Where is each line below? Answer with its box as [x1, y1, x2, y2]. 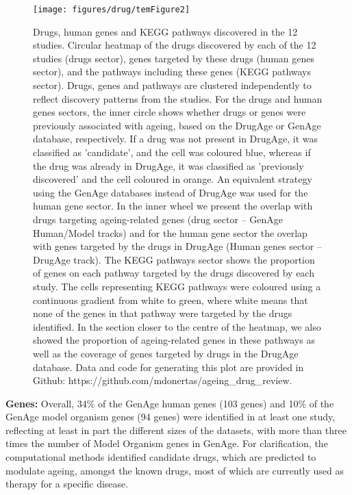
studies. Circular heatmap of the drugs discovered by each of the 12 [33, 38, 316, 52]
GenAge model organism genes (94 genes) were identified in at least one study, [5, 409, 336, 424]
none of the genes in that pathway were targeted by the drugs [33, 306, 292, 320]
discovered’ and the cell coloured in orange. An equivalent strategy [33, 172, 312, 186]
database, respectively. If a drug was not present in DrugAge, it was [33, 131, 318, 146]
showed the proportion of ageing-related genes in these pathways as [33, 333, 315, 347]
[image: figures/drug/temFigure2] [33, 5, 190, 14]
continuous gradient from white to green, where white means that [33, 292, 308, 307]
